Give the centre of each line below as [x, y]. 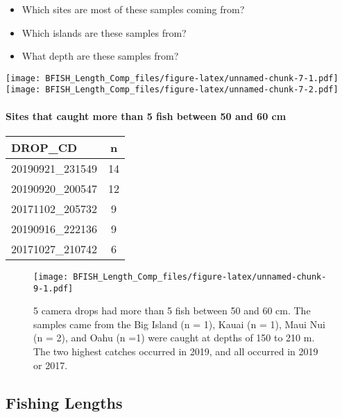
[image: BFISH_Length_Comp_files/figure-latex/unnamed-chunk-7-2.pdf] [172, 90]
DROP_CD [44, 147]
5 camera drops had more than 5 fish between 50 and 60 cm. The [172, 310]
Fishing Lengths [64, 402]
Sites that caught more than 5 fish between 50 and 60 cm [146, 116]
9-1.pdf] [53, 288]
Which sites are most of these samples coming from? [133, 9]
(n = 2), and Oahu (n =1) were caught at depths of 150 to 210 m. [174, 338]
